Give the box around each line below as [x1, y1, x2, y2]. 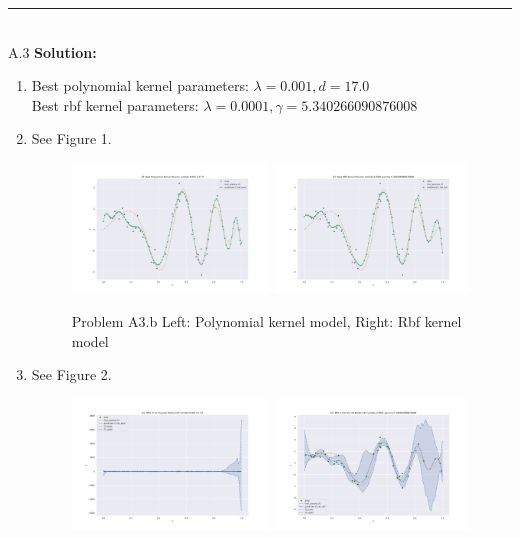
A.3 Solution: [8, 41, 97, 62]
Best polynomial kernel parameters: [31, 75, 249, 96]
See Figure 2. [31, 364, 112, 385]
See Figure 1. [31, 128, 112, 149]
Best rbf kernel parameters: [31, 94, 199, 115]
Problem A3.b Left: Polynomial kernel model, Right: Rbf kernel [71, 311, 462, 332]
